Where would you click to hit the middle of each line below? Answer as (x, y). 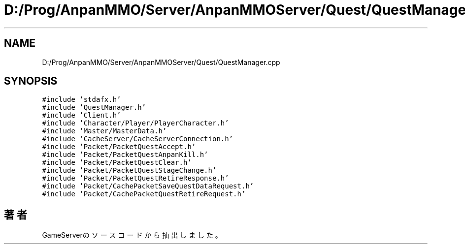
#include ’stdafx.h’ (82, 100)
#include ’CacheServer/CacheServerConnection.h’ (138, 139)
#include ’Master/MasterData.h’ (104, 131)
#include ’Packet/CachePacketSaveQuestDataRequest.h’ (148, 186)
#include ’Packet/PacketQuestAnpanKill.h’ (125, 155)
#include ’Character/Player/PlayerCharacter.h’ (135, 123)
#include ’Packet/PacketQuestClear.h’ (117, 163)
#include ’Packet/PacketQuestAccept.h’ (119, 147)
